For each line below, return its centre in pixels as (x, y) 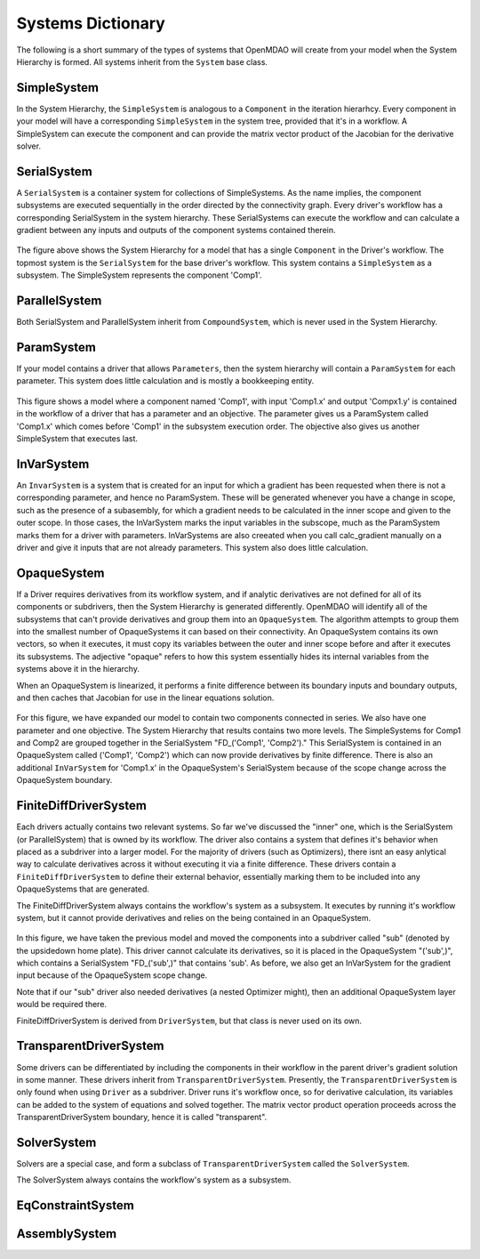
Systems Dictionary (91, 23)
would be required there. (61, 1005)
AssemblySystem (67, 1234)
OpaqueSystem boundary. (64, 780)
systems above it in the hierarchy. (78, 669)
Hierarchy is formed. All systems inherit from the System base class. (142, 61)
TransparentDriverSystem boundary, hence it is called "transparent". (142, 1118)
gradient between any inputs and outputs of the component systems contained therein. (176, 230)
